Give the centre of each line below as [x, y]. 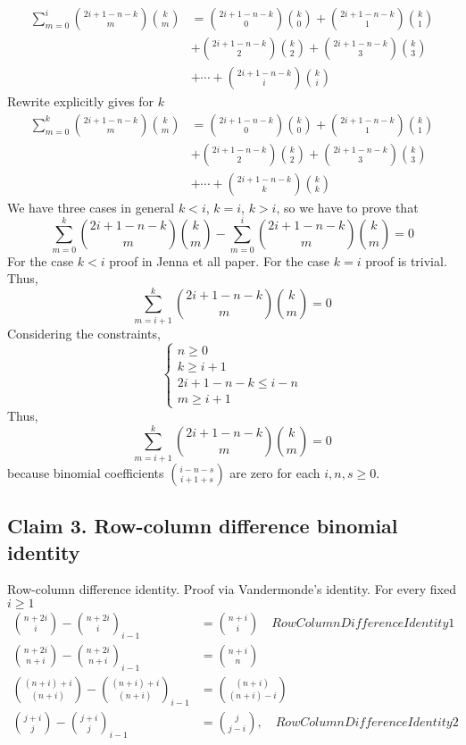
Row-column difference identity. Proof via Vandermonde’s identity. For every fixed [232, 589]
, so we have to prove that [347, 207]
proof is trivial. [406, 260]
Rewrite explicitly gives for [81, 101]
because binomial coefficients [86, 472]
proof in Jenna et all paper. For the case [220, 260]
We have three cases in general [91, 207]
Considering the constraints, [84, 333]
